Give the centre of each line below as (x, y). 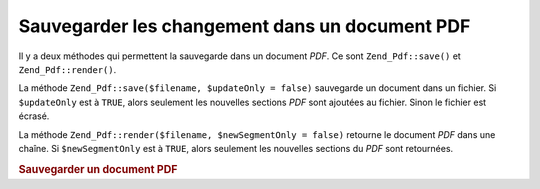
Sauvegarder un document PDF (98, 169)
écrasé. (34, 116)
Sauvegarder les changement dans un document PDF (244, 26)
